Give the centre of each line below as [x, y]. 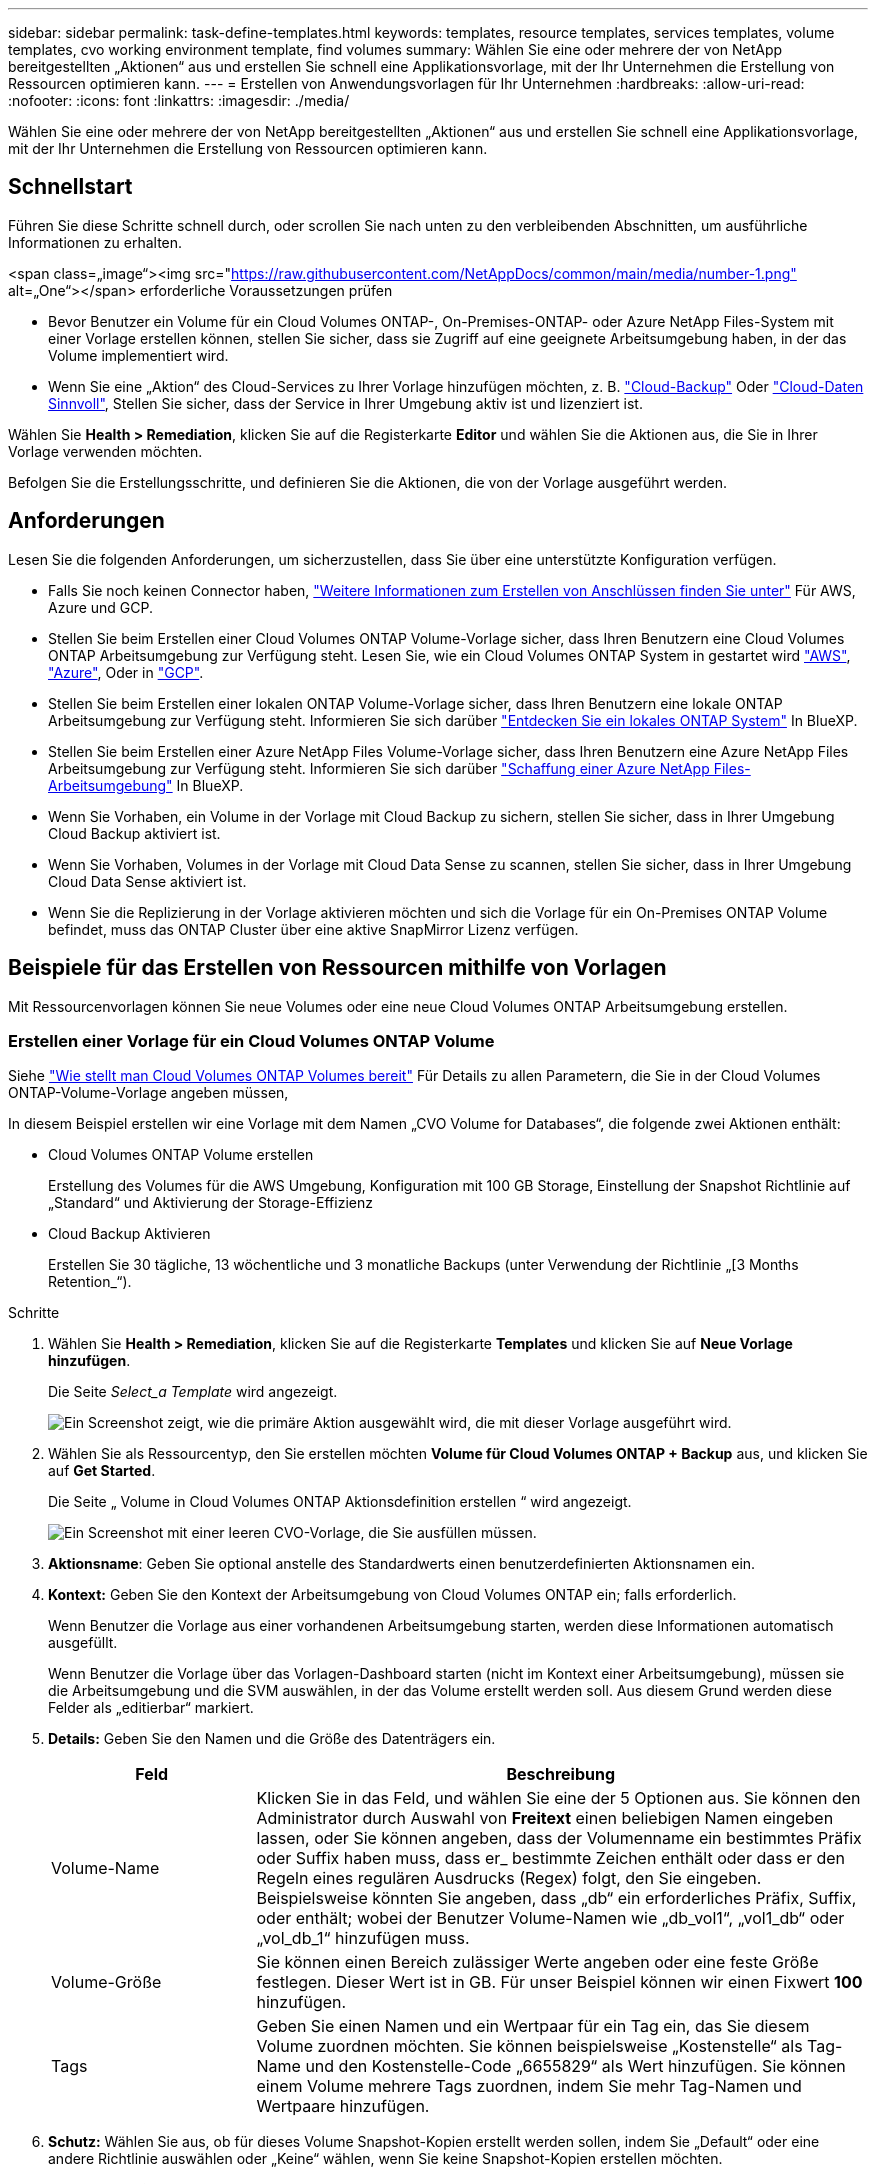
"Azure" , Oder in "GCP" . [126, 672]
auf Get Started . [102, 1471]
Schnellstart [70, 187]
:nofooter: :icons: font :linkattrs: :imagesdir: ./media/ [179, 100]
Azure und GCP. [101, 607]
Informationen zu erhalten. [95, 242]
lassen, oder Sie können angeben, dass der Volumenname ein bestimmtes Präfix [559, 1838]
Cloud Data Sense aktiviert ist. [147, 881]
